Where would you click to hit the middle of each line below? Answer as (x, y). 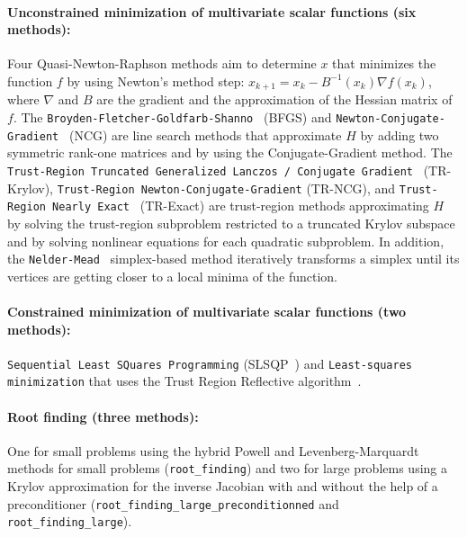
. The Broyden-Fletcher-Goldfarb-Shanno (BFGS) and (172, 117)
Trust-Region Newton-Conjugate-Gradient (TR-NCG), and (226, 188)
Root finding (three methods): (103, 416)
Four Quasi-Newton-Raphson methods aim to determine (162, 63)
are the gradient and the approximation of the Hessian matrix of (274, 99)
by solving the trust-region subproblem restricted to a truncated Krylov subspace (231, 223)
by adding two (400, 134)
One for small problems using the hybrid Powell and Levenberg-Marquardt (213, 450)
